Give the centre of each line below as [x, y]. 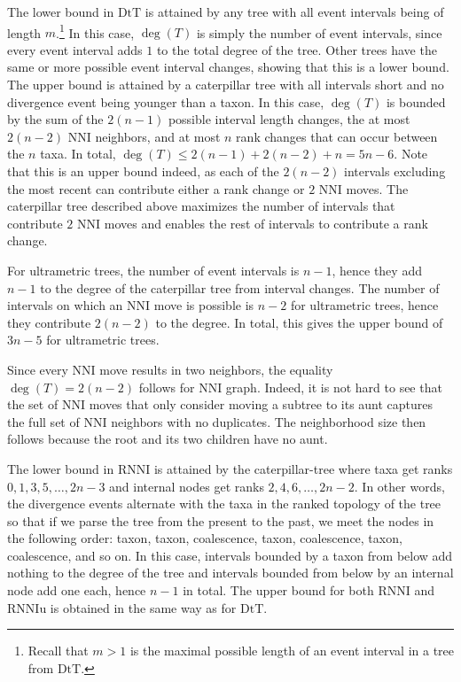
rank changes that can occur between [337, 136]
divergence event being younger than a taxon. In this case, [166, 101]
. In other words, [399, 486]
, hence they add [377, 270]
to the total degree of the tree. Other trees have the [297, 49]
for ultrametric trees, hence [364, 305]
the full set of [43, 421]
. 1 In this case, [95, 31]
